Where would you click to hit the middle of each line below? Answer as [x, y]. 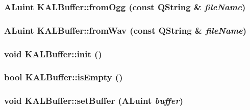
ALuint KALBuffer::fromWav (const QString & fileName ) [126, 30]
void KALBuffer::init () [53, 53]
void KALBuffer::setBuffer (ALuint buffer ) [94, 101]
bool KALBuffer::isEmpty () [64, 77]
